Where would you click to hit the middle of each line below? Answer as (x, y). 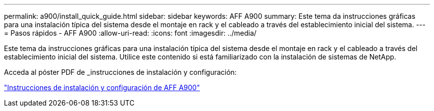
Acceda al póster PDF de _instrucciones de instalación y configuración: (120, 72)
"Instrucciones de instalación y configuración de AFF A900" (102, 87)
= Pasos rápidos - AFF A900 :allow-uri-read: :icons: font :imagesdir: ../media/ (130, 33)
